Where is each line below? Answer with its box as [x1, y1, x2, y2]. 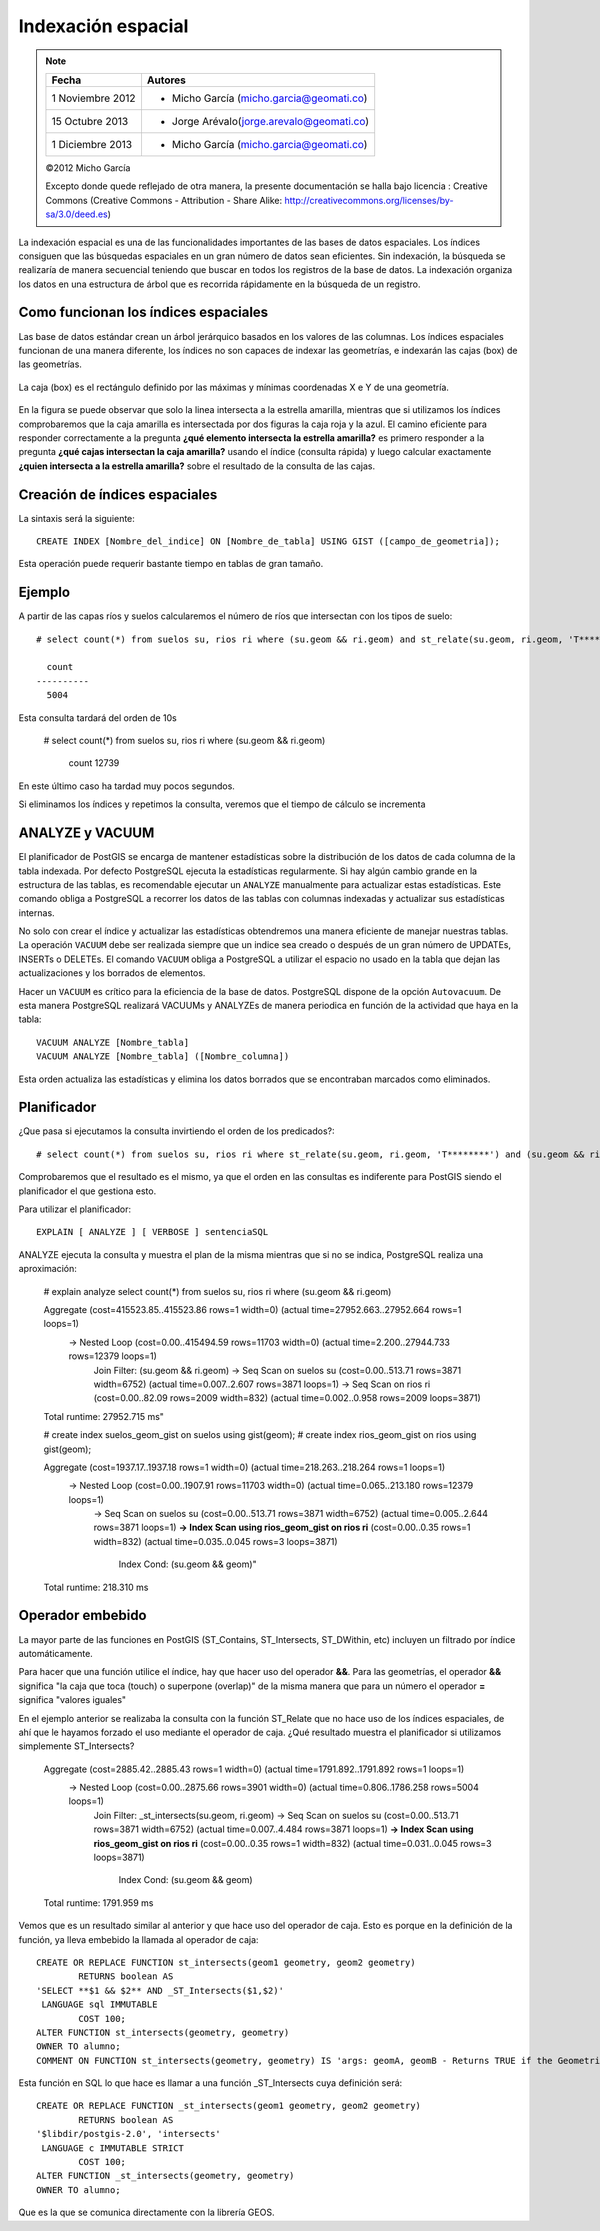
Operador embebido [18, 1607, 147, 1624]
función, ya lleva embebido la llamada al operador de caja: [18, 1933, 259, 1945]
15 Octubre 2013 [51, 114, 129, 128]
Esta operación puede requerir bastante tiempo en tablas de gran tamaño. [18, 558, 324, 570]
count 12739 [68, 757, 120, 769]
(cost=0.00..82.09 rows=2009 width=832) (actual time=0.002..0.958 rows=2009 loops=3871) [93, 1392, 482, 1404]
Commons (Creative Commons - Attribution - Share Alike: [45, 194, 283, 206]
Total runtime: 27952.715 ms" [43, 1410, 165, 1422]
